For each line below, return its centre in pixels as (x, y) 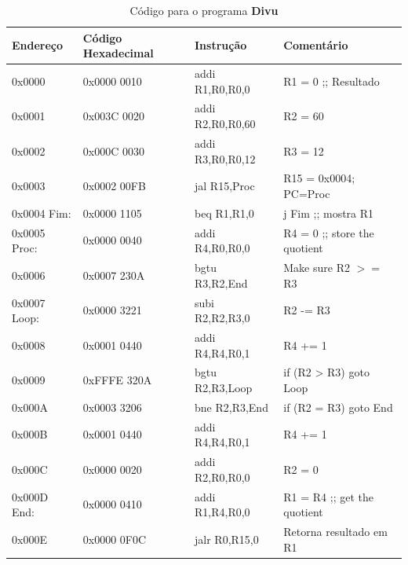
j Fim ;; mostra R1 (329, 213)
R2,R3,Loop (224, 387)
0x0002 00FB (114, 186)
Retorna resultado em (335, 531)
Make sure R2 (317, 268)
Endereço (38, 45)
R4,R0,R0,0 (222, 248)
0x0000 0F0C (115, 539)
